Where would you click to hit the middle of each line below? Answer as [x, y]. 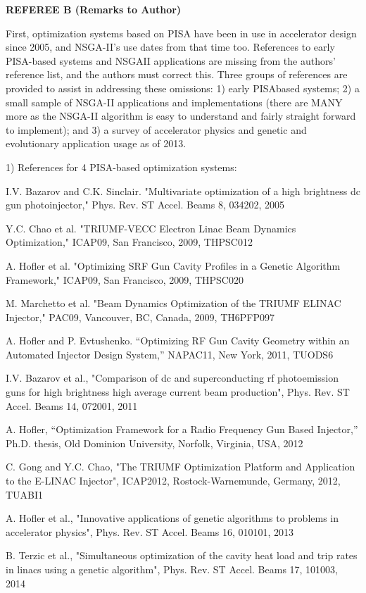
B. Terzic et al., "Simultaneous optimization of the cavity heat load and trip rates [182, 555]
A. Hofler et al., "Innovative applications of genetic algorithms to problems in [172, 518]
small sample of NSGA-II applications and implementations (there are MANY [174, 102]
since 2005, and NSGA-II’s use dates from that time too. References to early [170, 47]
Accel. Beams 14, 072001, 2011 [72, 405]
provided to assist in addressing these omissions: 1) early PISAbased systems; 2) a [183, 88]
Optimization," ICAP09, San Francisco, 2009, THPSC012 [129, 242]
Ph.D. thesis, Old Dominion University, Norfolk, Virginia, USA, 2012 [154, 443]
